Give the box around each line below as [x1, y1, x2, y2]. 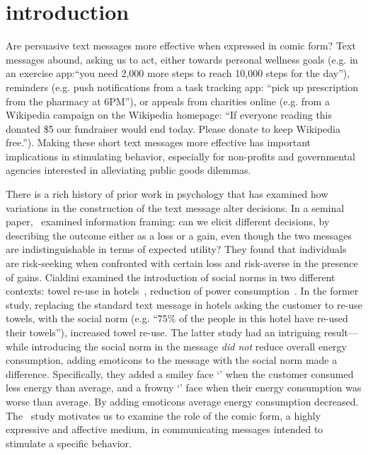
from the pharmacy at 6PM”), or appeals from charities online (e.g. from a [6, 93, 330, 108]
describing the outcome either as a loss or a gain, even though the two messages [6, 227, 352, 242]
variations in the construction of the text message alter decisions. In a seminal [6, 200, 345, 215]
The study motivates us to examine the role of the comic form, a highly [6, 408, 321, 422]
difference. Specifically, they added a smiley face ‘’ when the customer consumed [6, 366, 354, 381]
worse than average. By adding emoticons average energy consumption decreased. [6, 394, 359, 408]
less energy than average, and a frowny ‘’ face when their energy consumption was [6, 380, 362, 395]
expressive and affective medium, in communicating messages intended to [6, 422, 323, 437]
